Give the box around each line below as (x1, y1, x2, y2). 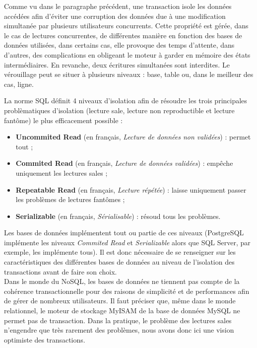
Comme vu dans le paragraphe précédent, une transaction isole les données (4, 1, 232, 11)
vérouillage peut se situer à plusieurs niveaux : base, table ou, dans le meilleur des (4, 69, 254, 79)
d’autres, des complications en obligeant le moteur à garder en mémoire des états (4, 49, 251, 60)
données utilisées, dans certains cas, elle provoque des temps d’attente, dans (4, 40, 235, 50)
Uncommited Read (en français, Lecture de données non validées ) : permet (15, 132, 251, 142)
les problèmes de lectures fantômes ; (15, 194, 125, 205)
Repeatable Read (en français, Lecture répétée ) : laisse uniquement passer (15, 184, 247, 195)
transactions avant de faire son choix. (4, 266, 117, 277)
